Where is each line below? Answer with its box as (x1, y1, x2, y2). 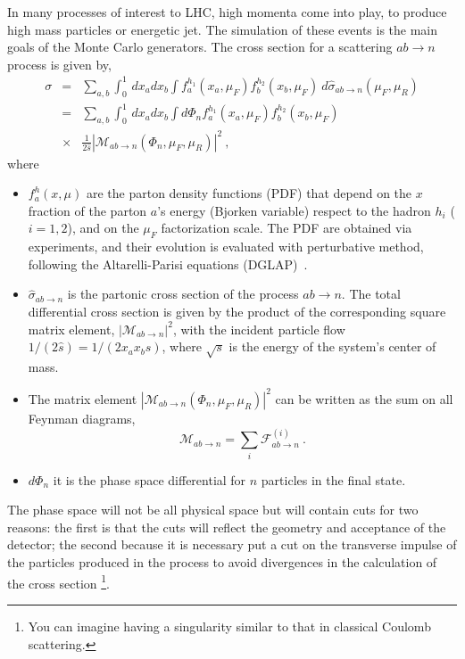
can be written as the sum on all (275, 389, 453, 408)
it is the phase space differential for (53, 470, 246, 489)
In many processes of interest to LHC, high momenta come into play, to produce (7, 3, 447, 21)
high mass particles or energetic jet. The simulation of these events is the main (7, 20, 438, 38)
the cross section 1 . (7, 571, 110, 592)
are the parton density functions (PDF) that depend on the (86, 184, 412, 202)
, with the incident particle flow (172, 319, 345, 338)
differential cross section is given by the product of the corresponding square (28, 301, 446, 320)
